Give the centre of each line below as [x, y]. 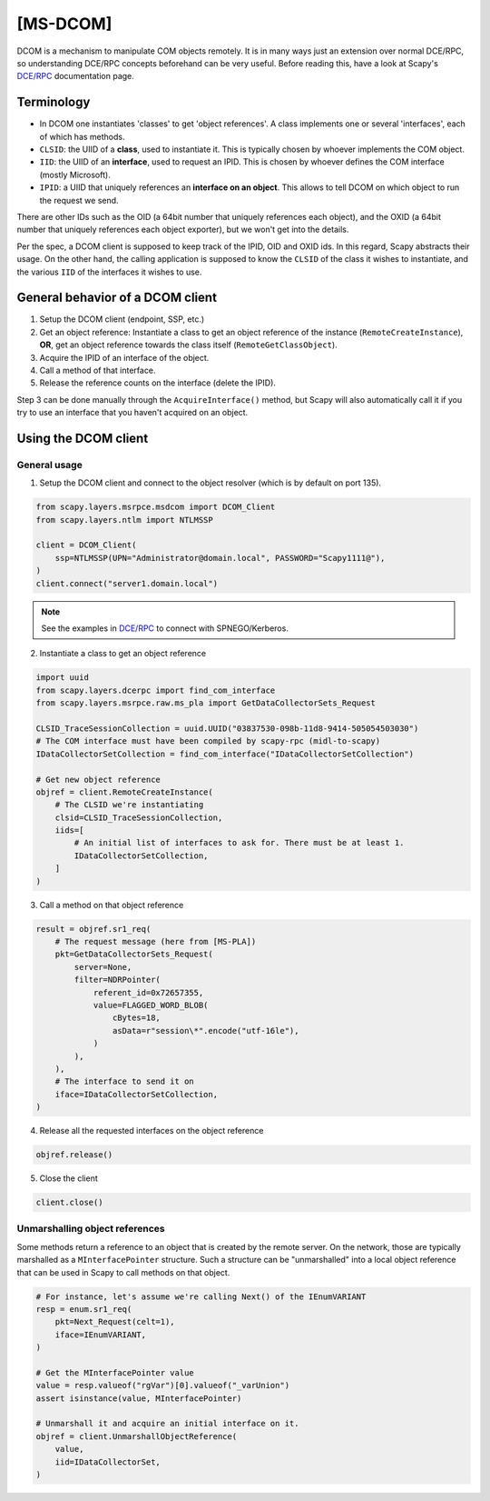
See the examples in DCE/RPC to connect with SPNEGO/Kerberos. [165, 628]
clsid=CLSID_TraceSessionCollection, [139, 817]
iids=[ [69, 831]
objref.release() [74, 1155]
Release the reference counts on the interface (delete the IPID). [158, 383]
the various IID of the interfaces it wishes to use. [109, 272]
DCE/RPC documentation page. [76, 76]
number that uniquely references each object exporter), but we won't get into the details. [183, 230]
